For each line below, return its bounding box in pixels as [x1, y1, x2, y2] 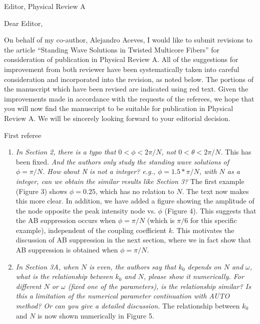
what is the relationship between [16, 271, 113, 281]
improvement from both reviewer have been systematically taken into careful [4, 63, 239, 74]
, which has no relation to [95, 185, 174, 196]
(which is [147, 215, 175, 225]
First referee [4, 129, 42, 140]
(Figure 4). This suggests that [164, 205, 256, 215]
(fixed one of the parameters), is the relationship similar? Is [68, 280, 251, 291]
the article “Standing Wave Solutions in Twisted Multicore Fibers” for [4, 44, 219, 54]
